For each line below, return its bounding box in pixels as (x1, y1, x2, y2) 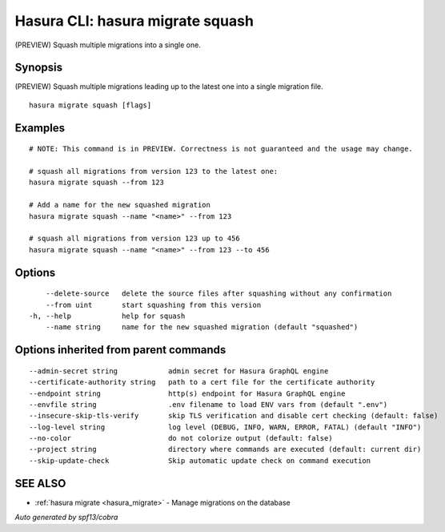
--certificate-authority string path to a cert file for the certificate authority (29, 377, 375, 387)
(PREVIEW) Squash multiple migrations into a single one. (14, 40, 202, 50)
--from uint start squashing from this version (45, 300, 262, 309)
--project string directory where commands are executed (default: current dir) (29, 445, 422, 454)
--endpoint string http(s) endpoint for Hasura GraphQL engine (29, 389, 346, 398)
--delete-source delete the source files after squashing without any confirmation (45, 289, 392, 298)
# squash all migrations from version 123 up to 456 (29, 234, 240, 244)
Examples (14, 121, 66, 135)
